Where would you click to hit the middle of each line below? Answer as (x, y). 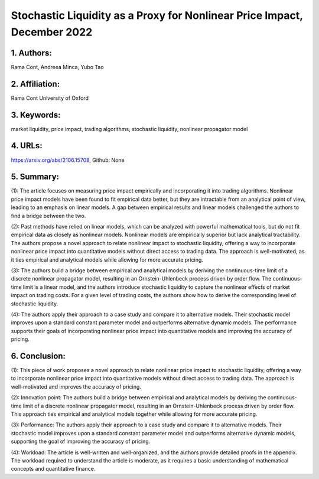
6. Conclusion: (38, 356)
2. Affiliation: (35, 84)
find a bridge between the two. (48, 216)
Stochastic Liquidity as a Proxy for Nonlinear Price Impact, (157, 15)
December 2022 (52, 32)
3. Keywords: (36, 115)
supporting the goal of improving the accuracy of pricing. (81, 441)
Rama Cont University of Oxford (50, 98)
